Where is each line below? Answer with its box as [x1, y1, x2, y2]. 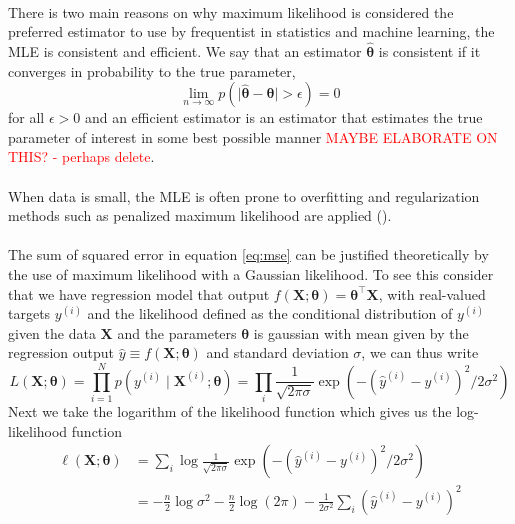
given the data [8, 322, 96, 343]
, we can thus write [361, 342, 479, 363]
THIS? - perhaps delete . [8, 146, 155, 167]
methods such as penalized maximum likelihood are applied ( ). [8, 205, 392, 226]
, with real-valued [378, 283, 486, 304]
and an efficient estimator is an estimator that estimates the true [84, 107, 483, 128]
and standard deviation [206, 342, 349, 363]
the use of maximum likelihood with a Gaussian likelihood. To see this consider [8, 263, 494, 284]
